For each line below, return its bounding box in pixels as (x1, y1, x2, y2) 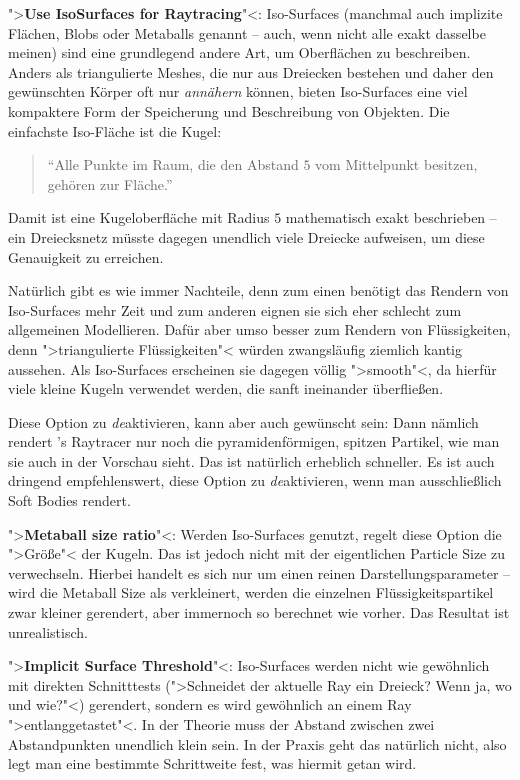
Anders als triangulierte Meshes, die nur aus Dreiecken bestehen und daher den (8, 61, 494, 82)
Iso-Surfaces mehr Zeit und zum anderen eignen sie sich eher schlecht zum (8, 299, 462, 320)
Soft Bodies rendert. (8, 490, 131, 511)
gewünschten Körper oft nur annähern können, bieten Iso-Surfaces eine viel (8, 81, 468, 102)
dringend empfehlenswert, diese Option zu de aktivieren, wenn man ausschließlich (8, 470, 502, 491)
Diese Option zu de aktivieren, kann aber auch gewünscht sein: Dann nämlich (8, 411, 479, 432)
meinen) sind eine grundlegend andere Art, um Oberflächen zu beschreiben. (8, 42, 471, 63)
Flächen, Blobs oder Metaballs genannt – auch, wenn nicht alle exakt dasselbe (8, 22, 486, 43)
